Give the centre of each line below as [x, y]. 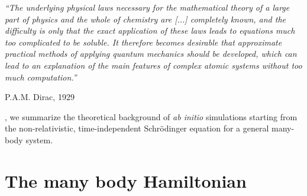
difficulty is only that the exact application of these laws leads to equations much [150, 30]
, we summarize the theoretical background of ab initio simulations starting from [151, 116]
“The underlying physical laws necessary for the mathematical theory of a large [147, 7]
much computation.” [41, 77]
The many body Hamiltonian [126, 180]
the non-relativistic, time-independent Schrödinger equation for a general [137, 128]
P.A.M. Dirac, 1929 [40, 97]
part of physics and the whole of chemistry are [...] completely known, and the [146, 19]
